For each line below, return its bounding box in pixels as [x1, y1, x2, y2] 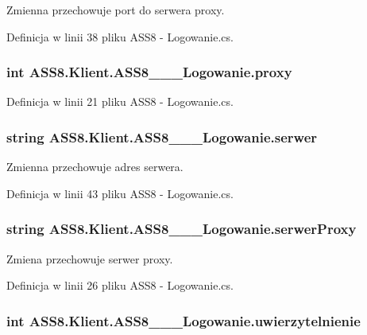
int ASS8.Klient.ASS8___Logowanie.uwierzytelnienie [6, 310, 361, 330]
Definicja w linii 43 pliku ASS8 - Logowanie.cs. [6, 185, 234, 201]
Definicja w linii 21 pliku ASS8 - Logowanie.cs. [6, 93, 234, 110]
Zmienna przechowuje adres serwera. [6, 158, 183, 175]
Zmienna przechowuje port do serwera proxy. [6, 2, 225, 18]
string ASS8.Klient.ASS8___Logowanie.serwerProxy [6, 219, 357, 239]
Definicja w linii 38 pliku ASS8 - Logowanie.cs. [6, 28, 234, 45]
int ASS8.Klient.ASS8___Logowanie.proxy [6, 62, 292, 82]
